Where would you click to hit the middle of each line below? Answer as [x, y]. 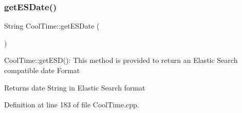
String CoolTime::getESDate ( [52, 26]
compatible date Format [42, 70]
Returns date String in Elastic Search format [75, 87]
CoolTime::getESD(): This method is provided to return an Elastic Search [121, 60]
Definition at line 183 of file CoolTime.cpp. [72, 105]
